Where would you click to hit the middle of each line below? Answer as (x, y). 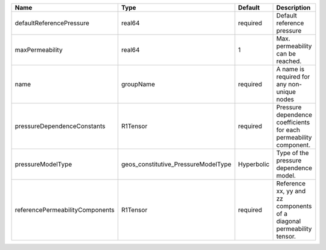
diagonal (289, 221)
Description (293, 8)
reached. (289, 61)
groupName (138, 84)
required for (293, 77)
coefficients (293, 122)
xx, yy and (291, 191)
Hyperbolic (254, 164)
